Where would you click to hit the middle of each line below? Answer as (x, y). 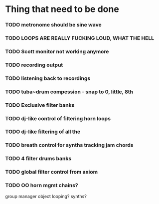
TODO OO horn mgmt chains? (42, 186)
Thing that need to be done (62, 9)
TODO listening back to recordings (48, 78)
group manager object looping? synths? (46, 196)
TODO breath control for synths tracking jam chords (69, 145)
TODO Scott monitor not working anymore (57, 51)
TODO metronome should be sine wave (53, 25)
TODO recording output (34, 65)
